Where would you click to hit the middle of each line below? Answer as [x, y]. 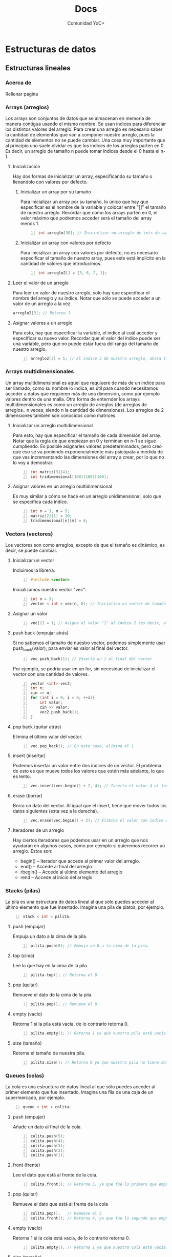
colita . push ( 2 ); [48, 1150]
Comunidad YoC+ [86, 23]
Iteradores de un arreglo [38, 830]
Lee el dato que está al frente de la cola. [55, 1175]
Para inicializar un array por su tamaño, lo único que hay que [84, 202]
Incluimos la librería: [34, 570]
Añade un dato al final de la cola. [47, 1127]
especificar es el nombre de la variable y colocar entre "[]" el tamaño [93, 207]
